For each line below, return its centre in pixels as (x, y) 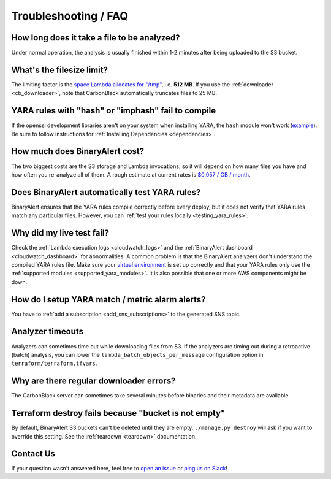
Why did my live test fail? (60, 233)
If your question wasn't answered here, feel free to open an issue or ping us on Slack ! (120, 469)
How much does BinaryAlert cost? (78, 151)
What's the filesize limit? (60, 70)
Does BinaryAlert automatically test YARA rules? (106, 192)
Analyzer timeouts (48, 331)
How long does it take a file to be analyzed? (96, 38)
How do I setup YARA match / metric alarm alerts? (108, 300)
